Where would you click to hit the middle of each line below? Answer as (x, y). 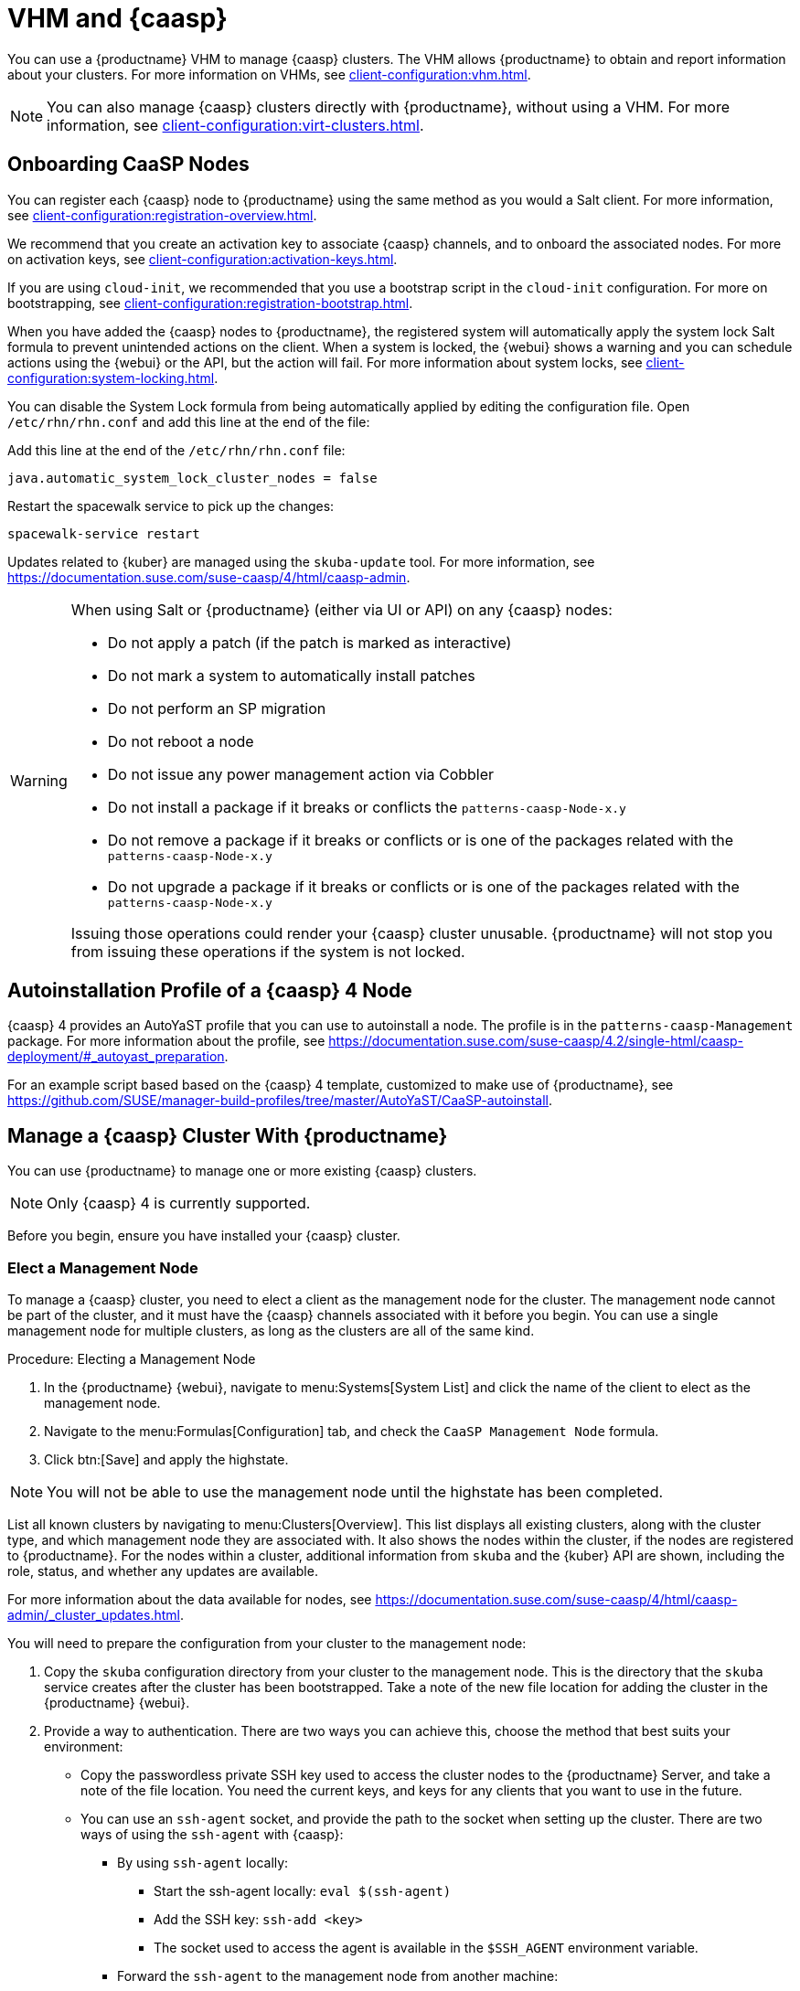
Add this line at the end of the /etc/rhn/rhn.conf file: (176, 450)
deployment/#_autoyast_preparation (116, 1057)
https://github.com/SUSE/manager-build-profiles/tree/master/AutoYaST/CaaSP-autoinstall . (280, 1101)
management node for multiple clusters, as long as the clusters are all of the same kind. (271, 1331)
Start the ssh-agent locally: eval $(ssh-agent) (303, 1891)
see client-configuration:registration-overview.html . (162, 215)
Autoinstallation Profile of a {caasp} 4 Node (210, 991)
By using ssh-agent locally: (203, 1863)
